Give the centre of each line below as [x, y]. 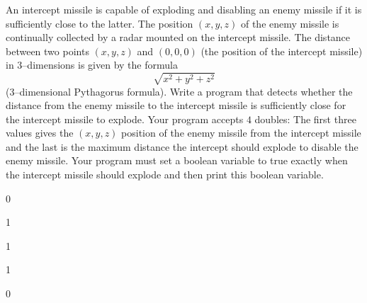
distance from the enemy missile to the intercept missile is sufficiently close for [176, 105]
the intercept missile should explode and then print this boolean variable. [165, 175]
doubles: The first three [305, 119]
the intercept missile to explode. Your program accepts [125, 119]
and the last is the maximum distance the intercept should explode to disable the [182, 146]
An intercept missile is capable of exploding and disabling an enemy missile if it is [184, 9]
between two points [47, 51]
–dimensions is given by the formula [100, 65]
